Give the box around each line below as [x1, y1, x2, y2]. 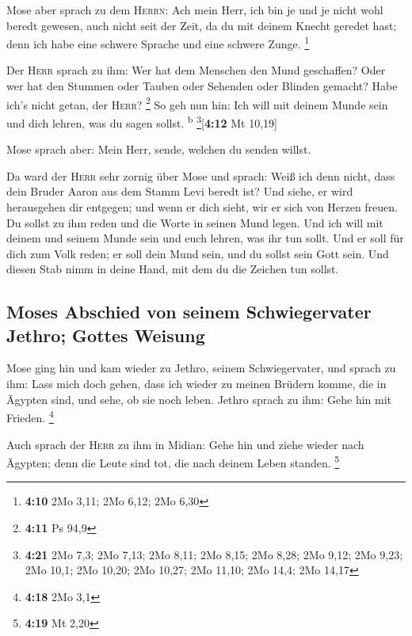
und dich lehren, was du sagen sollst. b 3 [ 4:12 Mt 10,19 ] [6, 112, 277, 131]
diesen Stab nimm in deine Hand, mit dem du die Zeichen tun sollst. [6, 261, 339, 277]
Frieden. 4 [6, 407, 54, 425]
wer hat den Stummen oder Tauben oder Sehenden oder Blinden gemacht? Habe [6, 78, 398, 94]
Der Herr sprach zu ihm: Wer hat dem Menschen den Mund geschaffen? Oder [6, 62, 386, 78]
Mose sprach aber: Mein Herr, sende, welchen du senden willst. [6, 141, 311, 158]
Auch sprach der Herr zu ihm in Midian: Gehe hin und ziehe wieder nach [6, 436, 364, 452]
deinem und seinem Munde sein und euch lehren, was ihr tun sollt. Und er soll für [6, 230, 404, 246]
